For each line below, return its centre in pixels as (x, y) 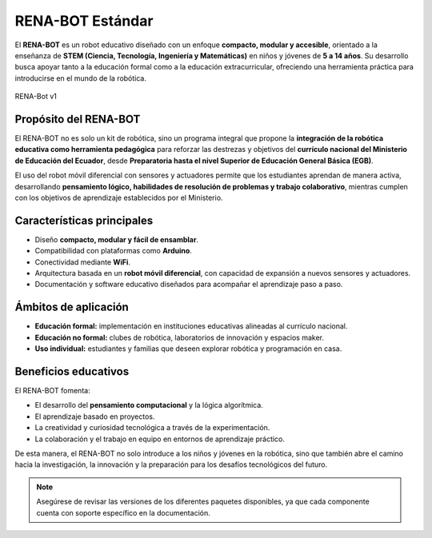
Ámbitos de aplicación (72, 307)
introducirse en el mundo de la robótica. (81, 78)
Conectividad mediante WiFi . (83, 262)
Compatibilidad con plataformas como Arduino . (113, 251)
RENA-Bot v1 (36, 97)
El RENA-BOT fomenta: (53, 391)
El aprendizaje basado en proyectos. (95, 416)
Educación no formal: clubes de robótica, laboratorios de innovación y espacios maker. (179, 337)
